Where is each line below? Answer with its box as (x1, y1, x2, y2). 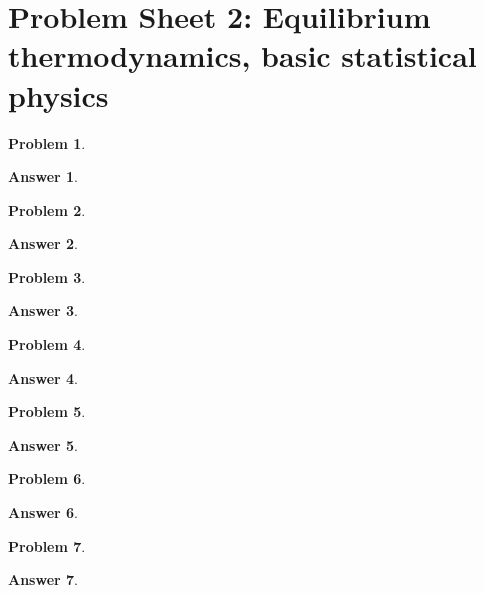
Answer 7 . (8, 569, 78, 590)
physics (8, 74, 109, 115)
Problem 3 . (8, 266, 86, 287)
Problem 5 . (8, 401, 86, 422)
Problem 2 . (8, 199, 86, 220)
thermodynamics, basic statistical (8, 35, 477, 76)
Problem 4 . (8, 334, 86, 355)
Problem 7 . (8, 535, 86, 556)
